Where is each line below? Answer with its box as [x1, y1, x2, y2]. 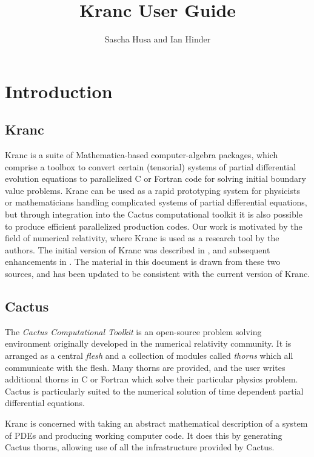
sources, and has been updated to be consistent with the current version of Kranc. [5, 267, 310, 280]
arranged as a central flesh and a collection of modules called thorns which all [5, 349, 293, 362]
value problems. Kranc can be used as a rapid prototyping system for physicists [5, 184, 300, 196]
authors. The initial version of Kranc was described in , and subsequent [5, 243, 270, 256]
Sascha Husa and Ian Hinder [104, 33, 211, 45]
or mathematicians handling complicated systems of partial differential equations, [5, 196, 307, 208]
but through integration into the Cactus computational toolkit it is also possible [5, 208, 302, 221]
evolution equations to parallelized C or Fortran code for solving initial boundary [5, 172, 306, 185]
